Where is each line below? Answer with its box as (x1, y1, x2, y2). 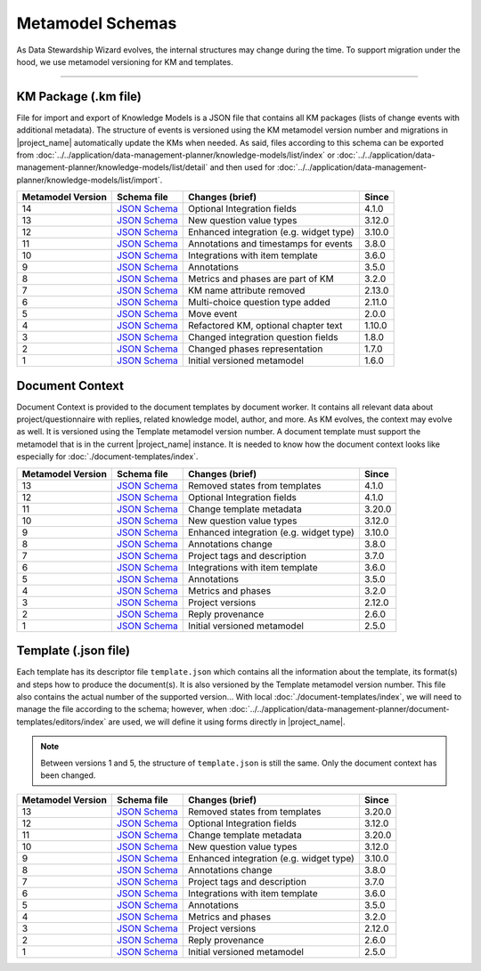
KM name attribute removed (187, 285, 306, 297)
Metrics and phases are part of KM (187, 272, 334, 285)
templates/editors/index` (16, 716, 107, 727)
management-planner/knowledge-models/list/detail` (16, 162, 208, 173)
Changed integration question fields (187, 331, 338, 344)
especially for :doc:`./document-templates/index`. (16, 451, 199, 462)
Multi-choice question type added (187, 296, 331, 309)
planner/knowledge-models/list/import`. (16, 174, 163, 185)
